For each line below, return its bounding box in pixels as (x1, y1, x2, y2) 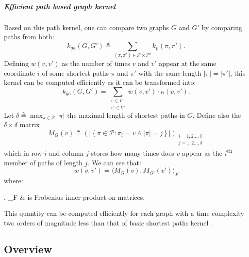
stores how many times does (91, 148, 174, 158)
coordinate (4, 67, 35, 78)
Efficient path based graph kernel (4, 1, 116, 11)
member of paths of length (4, 157, 83, 167)
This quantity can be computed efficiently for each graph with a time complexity (4, 208, 244, 218)
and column (49, 148, 84, 158)
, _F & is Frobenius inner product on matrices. (4, 192, 145, 202)
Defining (4, 58, 29, 68)
